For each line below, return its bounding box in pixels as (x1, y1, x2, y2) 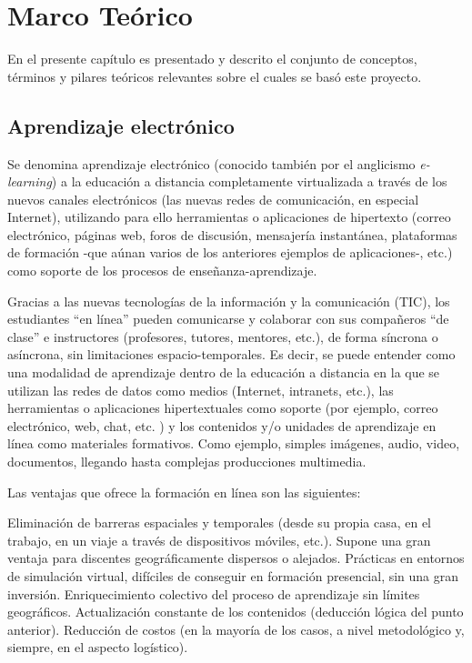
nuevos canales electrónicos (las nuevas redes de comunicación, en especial (7, 189, 419, 208)
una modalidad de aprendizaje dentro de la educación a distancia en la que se (7, 363, 440, 382)
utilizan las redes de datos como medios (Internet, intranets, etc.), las (7, 380, 394, 399)
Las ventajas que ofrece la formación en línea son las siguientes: (7, 482, 361, 501)
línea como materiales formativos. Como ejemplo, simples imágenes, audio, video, (7, 434, 460, 453)
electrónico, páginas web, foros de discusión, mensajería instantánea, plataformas (7, 225, 457, 244)
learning (7, 172, 52, 191)
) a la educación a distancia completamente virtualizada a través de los (51, 172, 447, 191)
